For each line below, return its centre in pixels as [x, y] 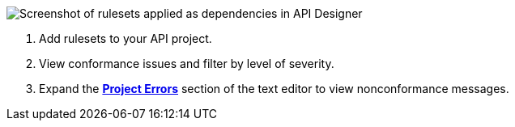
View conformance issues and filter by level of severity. [187, 63]
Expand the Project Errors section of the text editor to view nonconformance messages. [274, 89]
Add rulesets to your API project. [126, 38]
